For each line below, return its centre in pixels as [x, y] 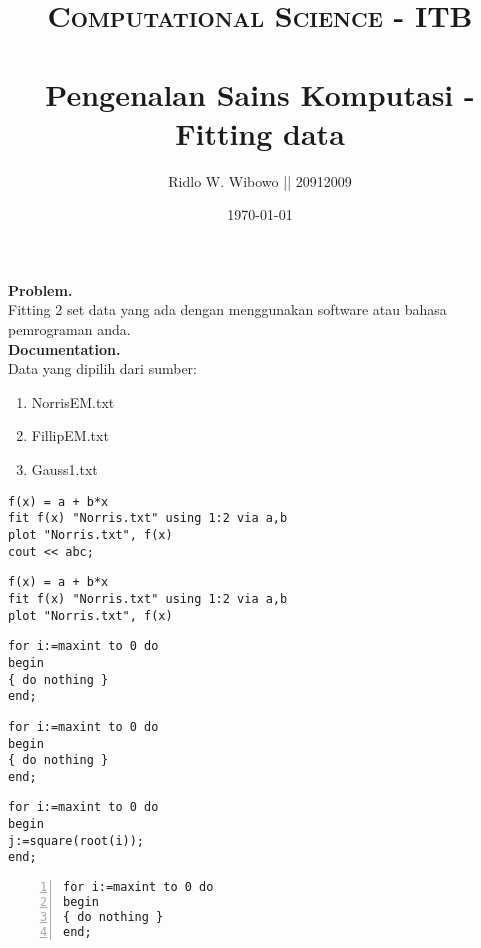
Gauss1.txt [64, 469]
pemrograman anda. [69, 329]
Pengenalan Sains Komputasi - [260, 93]
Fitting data [260, 132]
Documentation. [64, 348]
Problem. [40, 289]
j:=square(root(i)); [76, 840]
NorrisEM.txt [73, 401]
